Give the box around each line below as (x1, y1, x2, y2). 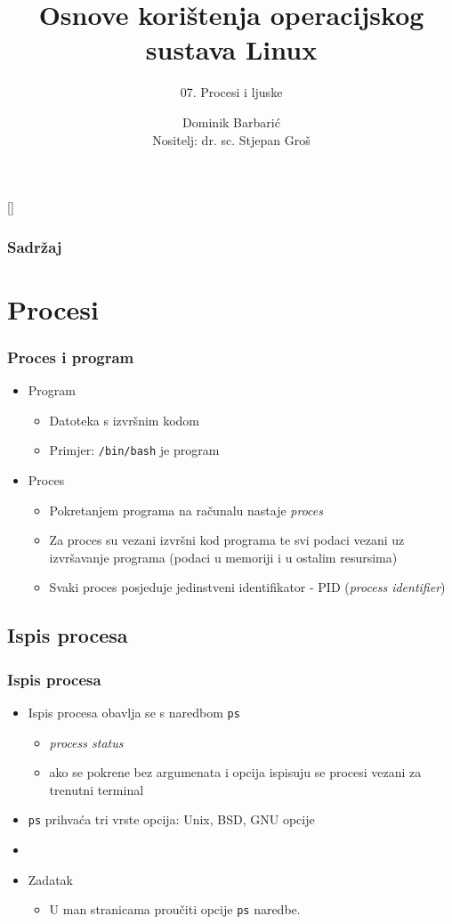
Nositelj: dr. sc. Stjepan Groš (152, 130, 311, 149)
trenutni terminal (49, 780, 144, 798)
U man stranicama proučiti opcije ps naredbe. (49, 900, 301, 919)
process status (49, 733, 124, 751)
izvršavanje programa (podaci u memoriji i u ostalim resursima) (49, 547, 398, 566)
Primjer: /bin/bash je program (49, 441, 220, 459)
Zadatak (28, 870, 73, 888)
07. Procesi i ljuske (180, 83, 283, 101)
